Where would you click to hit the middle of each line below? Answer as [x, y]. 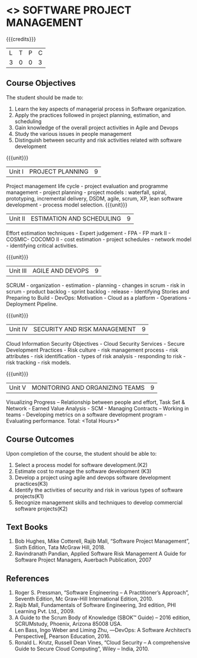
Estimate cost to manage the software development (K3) [83, 471]
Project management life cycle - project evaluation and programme [87, 186]
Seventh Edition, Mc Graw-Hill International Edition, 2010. [84, 599]
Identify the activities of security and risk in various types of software [99, 490]
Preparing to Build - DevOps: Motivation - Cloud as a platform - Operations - [98, 298]
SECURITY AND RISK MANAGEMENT [85, 329]
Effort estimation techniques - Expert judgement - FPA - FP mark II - [89, 233]
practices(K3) [31, 483]
